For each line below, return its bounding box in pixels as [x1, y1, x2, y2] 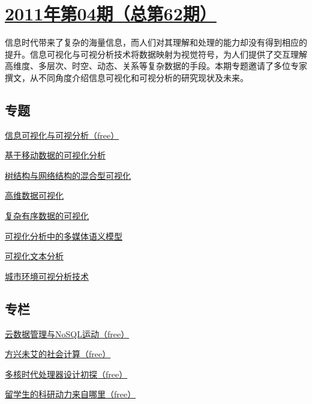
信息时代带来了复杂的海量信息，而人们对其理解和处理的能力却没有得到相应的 [5, 36, 307, 49]
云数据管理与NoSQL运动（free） [5, 327, 130, 340]
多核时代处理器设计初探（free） [5, 367, 128, 380]
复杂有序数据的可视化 [5, 210, 89, 222]
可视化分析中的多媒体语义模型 [5, 229, 122, 242]
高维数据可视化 [5, 189, 64, 202]
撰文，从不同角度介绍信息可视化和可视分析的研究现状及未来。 [5, 71, 248, 83]
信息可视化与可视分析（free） [5, 128, 119, 141]
